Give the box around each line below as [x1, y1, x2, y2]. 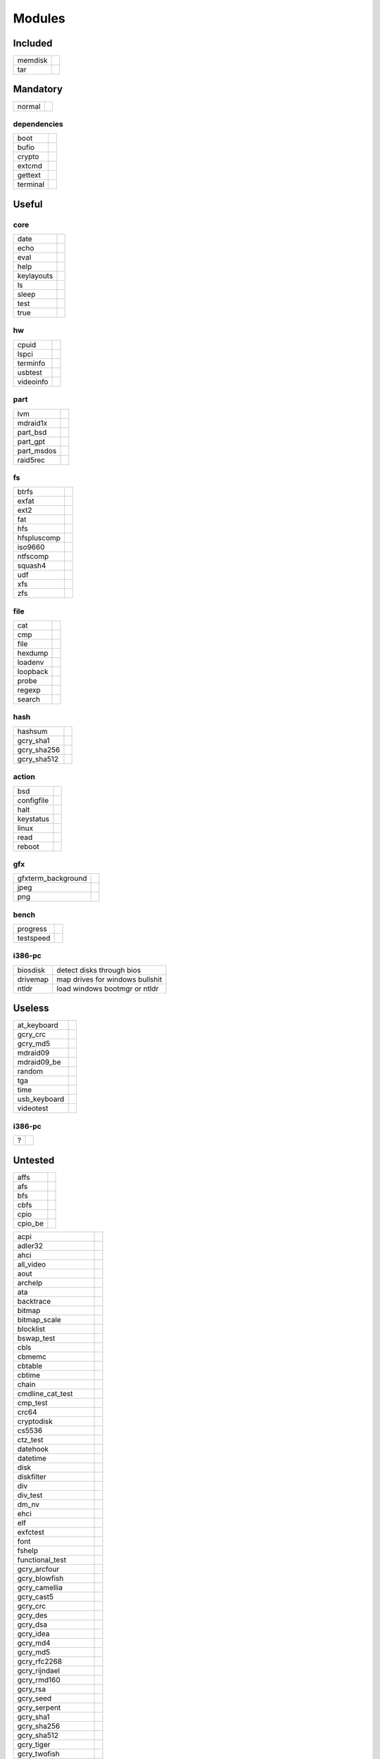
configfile [17, 795, 49, 805]
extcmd [17, 161, 42, 171]
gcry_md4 [17, 1638, 51, 1648]
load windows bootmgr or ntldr [56, 984, 159, 993]
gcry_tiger [17, 1739, 51, 1749]
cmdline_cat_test [17, 1388, 73, 1398]
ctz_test [17, 1435, 44, 1444]
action [13, 772, 35, 782]
